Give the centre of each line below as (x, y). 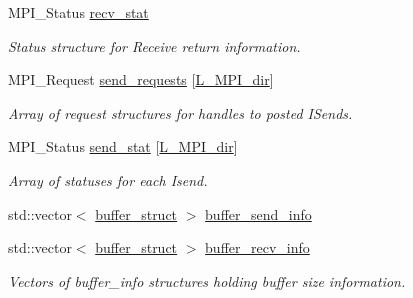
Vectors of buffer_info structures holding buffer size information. (207, 280)
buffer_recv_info (257, 247)
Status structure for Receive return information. (154, 45)
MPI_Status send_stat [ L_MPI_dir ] (123, 146)
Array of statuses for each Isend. (108, 179)
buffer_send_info (258, 213)
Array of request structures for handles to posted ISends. (180, 112)
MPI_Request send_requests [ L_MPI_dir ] (141, 79)
